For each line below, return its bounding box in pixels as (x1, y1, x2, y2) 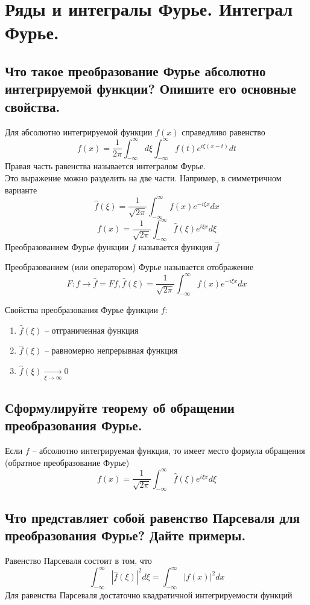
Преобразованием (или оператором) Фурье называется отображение (5, 260, 254, 273)
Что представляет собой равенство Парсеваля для (5, 508, 300, 526)
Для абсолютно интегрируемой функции (5, 125, 153, 138)
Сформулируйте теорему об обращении (5, 398, 235, 416)
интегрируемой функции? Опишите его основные (5, 79, 296, 98)
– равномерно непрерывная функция (44, 344, 178, 357)
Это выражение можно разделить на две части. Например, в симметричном (5, 172, 282, 184)
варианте (5, 183, 37, 196)
